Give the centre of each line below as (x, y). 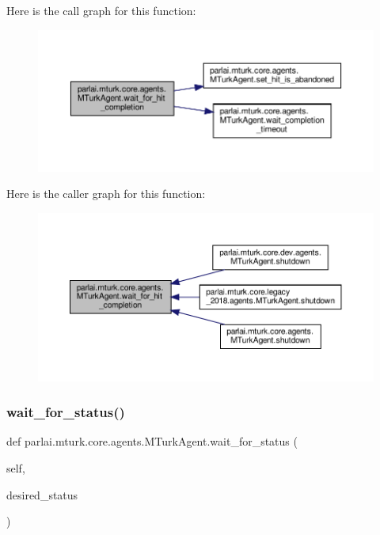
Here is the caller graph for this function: (106, 194)
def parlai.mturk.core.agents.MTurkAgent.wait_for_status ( (152, 441)
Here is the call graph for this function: (101, 10)
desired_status (42, 494)
